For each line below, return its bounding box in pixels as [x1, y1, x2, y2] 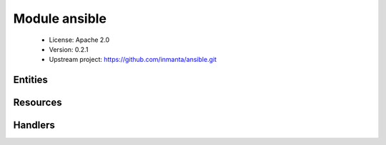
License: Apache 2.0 [49, 36, 110, 44]
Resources [13, 97, 62, 109]
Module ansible [13, 11, 107, 26]
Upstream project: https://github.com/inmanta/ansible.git [49, 55, 217, 64]
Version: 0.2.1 [49, 45, 89, 53]
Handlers [13, 119, 55, 131]
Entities [13, 74, 48, 86]
